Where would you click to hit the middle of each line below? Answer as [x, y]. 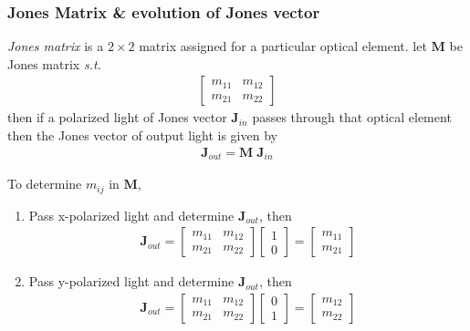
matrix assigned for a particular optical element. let [283, 46]
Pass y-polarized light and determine [131, 281]
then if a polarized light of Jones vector [117, 117]
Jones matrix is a [56, 46]
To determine [45, 184]
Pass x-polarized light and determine [131, 215]
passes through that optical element [352, 117]
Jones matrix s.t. [54, 63]
